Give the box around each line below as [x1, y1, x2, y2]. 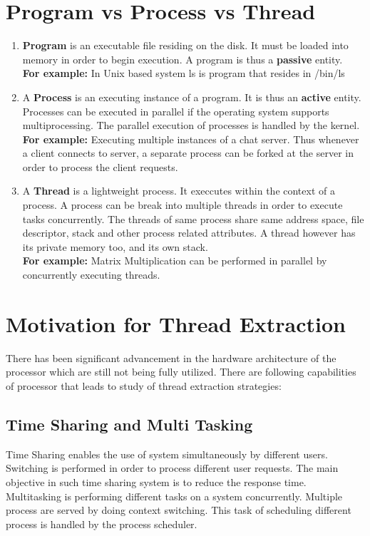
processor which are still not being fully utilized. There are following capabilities [6, 364, 356, 379]
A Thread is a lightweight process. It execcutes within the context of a [22, 183, 335, 198]
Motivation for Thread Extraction [6, 309, 346, 338]
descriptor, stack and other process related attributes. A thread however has [22, 225, 356, 240]
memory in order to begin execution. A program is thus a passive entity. [22, 51, 343, 66]
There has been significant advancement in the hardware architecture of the [6, 350, 336, 365]
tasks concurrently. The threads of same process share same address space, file [22, 211, 364, 226]
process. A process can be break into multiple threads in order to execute [22, 197, 343, 212]
